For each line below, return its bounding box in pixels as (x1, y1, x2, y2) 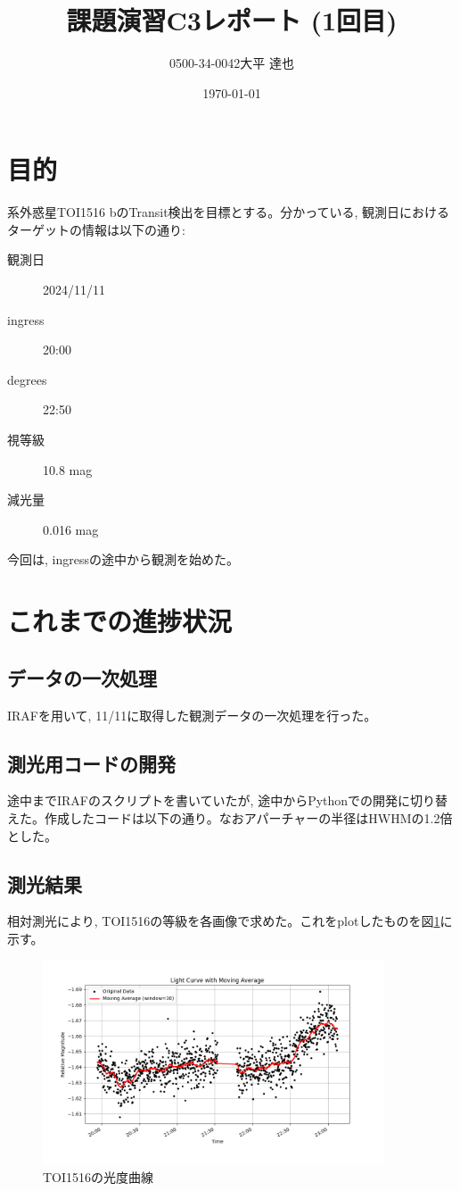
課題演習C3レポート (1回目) (66, 2, 398, 38)
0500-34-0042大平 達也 (169, 54, 294, 72)
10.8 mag (43, 460, 93, 479)
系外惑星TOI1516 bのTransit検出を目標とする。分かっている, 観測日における (7, 203, 450, 221)
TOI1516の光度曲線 (43, 1168, 154, 1187)
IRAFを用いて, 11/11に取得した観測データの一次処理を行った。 (7, 705, 377, 724)
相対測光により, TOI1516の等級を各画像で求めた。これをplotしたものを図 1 (7, 912, 440, 930)
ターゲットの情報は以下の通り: (7, 220, 185, 238)
